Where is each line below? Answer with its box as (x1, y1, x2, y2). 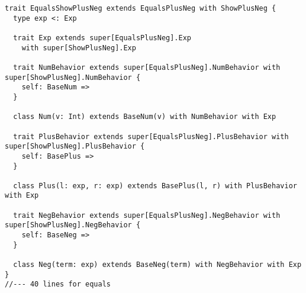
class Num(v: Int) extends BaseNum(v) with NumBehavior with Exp (13, 112, 276, 121)
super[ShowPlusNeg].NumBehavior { (5, 73, 141, 82)
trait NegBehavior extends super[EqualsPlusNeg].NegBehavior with (13, 211, 281, 220)
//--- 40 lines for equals (5, 280, 111, 289)
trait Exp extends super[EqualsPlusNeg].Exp (13, 33, 191, 42)
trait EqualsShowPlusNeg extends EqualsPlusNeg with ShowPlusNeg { (5, 4, 276, 12)
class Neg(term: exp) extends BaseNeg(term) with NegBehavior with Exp (13, 260, 302, 269)
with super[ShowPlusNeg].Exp (21, 43, 136, 52)
